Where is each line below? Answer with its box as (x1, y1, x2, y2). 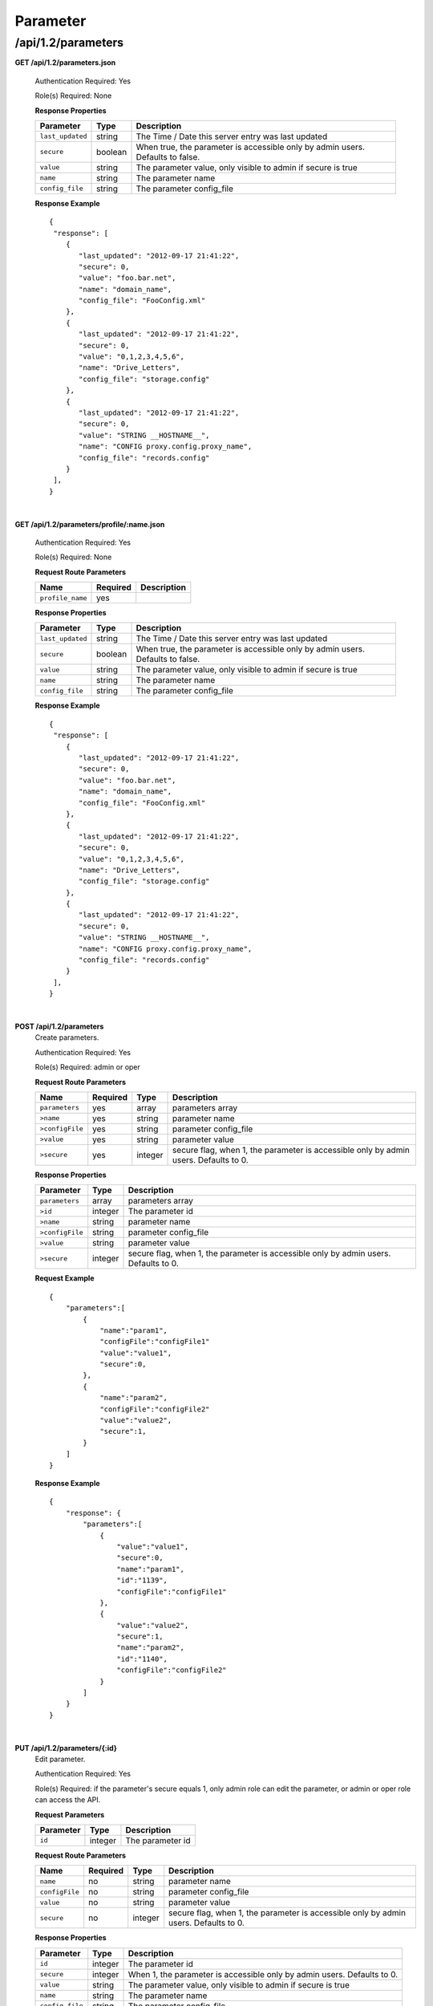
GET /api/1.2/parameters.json (14, 58, 116, 67)
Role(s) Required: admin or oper (34, 1062, 140, 1072)
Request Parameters (34, 1809, 105, 1819)
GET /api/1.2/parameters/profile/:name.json (14, 519, 165, 529)
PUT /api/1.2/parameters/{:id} (14, 1743, 118, 1752)
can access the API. (34, 1795, 101, 1805)
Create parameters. (34, 1033, 99, 1042)
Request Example (34, 1273, 95, 1283)
